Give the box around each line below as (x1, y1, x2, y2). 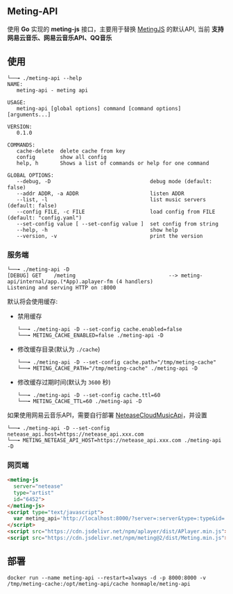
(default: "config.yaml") (7, 214, 82, 221)
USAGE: (7, 99, 26, 106)
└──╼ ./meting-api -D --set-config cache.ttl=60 (17, 391, 161, 398)
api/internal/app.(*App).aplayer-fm (7, 278, 113, 285)
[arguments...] (7, 111, 51, 118)
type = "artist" (13, 489, 54, 496)
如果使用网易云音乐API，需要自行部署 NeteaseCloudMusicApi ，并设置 (7, 411, 207, 419)
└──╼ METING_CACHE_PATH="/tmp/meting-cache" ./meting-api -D (17, 364, 198, 372)
